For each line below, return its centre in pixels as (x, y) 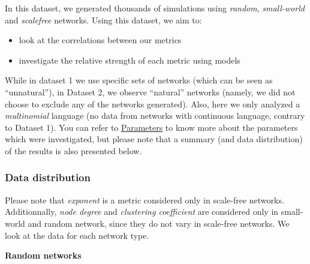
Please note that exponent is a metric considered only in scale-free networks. (145, 199)
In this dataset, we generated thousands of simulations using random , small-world (155, 8)
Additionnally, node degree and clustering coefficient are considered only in (142, 211)
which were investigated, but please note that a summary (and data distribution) (154, 139)
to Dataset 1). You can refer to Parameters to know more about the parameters (151, 127)
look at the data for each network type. (77, 235)
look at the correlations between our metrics (100, 40)
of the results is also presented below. (73, 150)
